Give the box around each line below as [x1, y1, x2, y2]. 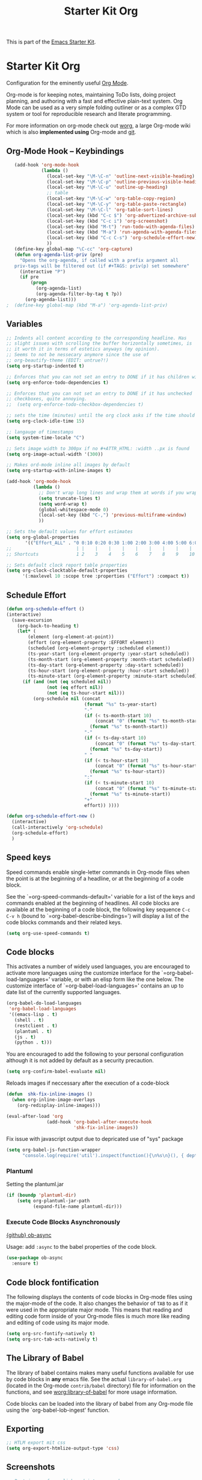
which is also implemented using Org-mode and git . [6, 129, 136, 136]
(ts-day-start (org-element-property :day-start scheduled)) [28, 662, 185, 668]
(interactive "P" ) [19, 269, 66, 275]
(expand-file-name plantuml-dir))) [32, 1204, 122, 1210]
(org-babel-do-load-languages [6, 1000, 82, 1006]
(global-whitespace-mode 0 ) [38, 506, 109, 512]
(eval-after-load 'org [6, 1113, 63, 1119]
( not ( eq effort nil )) [46, 684, 103, 691]
